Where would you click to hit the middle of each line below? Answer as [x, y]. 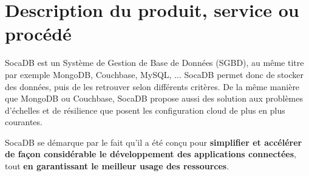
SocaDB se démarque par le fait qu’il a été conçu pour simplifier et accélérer [154, 142]
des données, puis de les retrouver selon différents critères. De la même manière [152, 86]
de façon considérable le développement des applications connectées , [151, 154]
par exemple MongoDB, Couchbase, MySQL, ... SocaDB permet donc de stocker [154, 74]
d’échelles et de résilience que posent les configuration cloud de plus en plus [145, 110]
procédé [38, 34]
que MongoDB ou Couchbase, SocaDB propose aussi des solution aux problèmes [154, 98]
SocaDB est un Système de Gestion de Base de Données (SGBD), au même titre [154, 63]
